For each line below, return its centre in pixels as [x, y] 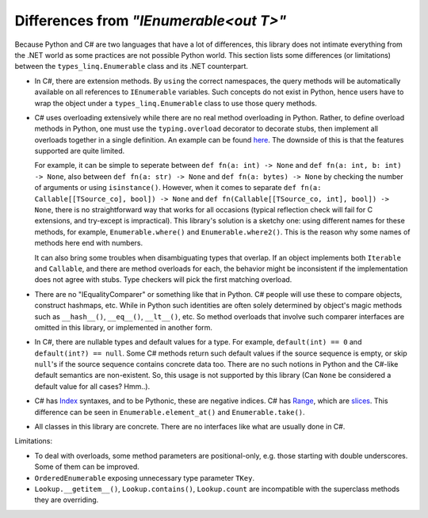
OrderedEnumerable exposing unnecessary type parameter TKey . [145, 478]
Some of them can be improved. [87, 467]
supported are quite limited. [80, 151]
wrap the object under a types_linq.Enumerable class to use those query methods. [176, 103]
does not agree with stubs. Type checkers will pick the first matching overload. [163, 280]
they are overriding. [67, 500]
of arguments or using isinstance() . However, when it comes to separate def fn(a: [178, 188]
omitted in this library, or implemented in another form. [124, 327]
